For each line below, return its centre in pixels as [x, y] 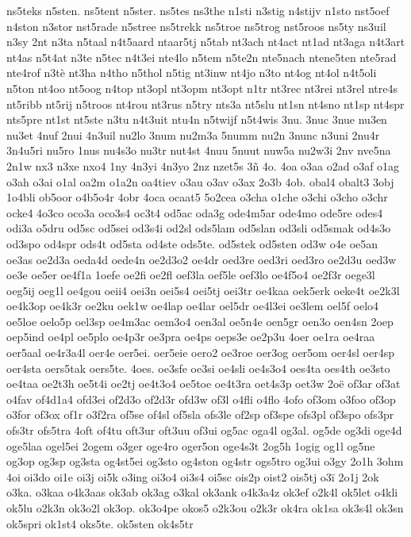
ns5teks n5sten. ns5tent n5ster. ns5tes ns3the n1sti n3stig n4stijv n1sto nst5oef [198, 10]
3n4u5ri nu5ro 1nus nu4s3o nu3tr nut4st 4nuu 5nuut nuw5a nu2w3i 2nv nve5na [199, 150]
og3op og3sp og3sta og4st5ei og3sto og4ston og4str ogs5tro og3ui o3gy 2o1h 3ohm [205, 461]
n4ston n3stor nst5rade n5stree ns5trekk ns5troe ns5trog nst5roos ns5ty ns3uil [196, 26]
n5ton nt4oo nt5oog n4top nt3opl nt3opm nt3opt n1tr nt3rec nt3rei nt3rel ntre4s [202, 88]
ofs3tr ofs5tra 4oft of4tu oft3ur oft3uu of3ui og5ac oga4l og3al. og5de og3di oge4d [204, 430]
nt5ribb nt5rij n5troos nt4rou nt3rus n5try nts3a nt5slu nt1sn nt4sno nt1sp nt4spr [205, 104]
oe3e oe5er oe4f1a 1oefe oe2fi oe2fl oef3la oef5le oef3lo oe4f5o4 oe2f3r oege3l [191, 275]
